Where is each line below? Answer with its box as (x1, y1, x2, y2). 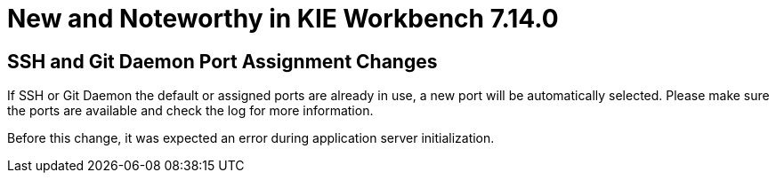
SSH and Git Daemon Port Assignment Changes (7, 50, 438, 73)
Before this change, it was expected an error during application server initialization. (7, 130, 495, 146)
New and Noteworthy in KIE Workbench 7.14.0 (7, 4, 559, 34)
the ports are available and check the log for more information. (7, 103, 374, 119)
